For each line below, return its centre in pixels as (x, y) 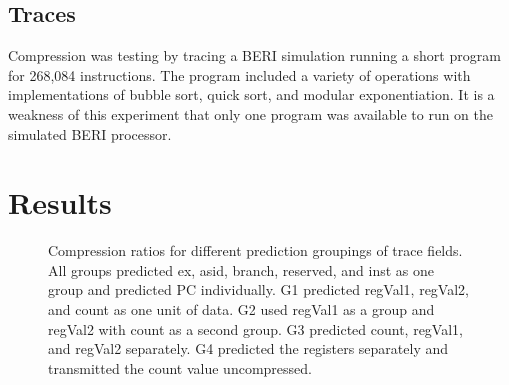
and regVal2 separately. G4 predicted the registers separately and (248, 348)
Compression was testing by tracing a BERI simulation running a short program (254, 55)
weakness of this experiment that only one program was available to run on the (251, 113)
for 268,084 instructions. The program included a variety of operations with (239, 74)
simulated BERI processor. (90, 133)
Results (60, 202)
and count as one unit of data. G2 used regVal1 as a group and (241, 309)
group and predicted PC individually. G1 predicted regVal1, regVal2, (258, 289)
